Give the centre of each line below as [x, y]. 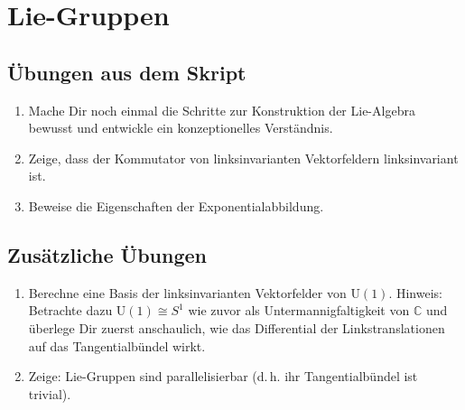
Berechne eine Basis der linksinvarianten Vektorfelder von [187, 292]
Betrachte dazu [70, 310]
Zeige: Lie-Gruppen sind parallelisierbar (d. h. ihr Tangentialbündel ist [223, 376]
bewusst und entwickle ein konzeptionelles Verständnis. [181, 128]
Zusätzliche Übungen [107, 254]
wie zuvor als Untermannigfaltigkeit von [299, 310]
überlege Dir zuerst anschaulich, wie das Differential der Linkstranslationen [237, 327]
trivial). [50, 393]
